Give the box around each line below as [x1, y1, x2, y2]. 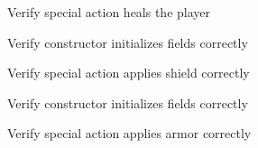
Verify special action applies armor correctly [7, 124, 252, 143]
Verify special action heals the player [7, 3, 211, 21]
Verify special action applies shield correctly [7, 63, 250, 82]
